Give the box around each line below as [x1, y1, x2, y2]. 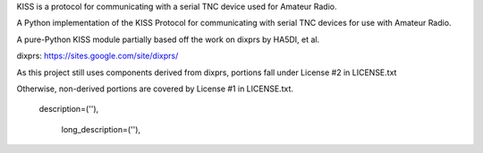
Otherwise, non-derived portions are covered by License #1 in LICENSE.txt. [16, 83, 294, 94]
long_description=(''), [61, 123, 141, 134]
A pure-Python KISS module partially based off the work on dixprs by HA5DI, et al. [16, 34, 320, 45]
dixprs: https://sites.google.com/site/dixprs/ [16, 50, 179, 62]
